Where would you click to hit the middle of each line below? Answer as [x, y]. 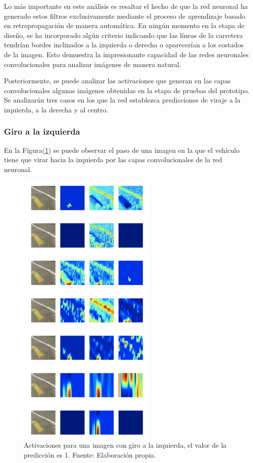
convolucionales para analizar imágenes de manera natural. [93, 64]
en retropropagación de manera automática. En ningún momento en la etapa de [124, 25]
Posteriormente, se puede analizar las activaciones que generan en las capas [117, 81]
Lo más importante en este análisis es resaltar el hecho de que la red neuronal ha [126, 6]
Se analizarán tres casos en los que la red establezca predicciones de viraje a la [122, 100]
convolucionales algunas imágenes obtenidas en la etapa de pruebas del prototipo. [127, 90]
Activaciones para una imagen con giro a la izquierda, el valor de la [125, 445]
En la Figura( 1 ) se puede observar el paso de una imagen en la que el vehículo [122, 150]
